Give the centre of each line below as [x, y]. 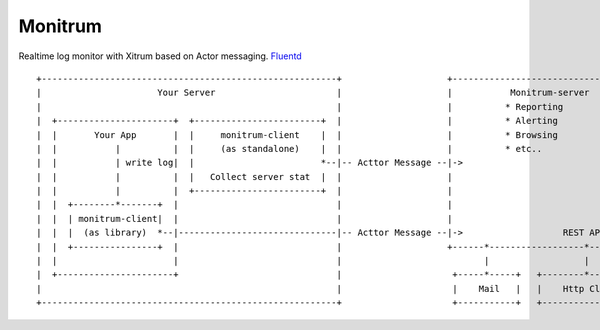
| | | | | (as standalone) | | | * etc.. [289, 148]
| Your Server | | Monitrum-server [313, 93]
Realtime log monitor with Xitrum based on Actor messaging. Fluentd [160, 56]
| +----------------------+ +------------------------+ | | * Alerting [297, 121]
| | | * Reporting [300, 106]
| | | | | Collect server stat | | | [244, 176]
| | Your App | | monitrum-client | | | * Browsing [297, 134]
